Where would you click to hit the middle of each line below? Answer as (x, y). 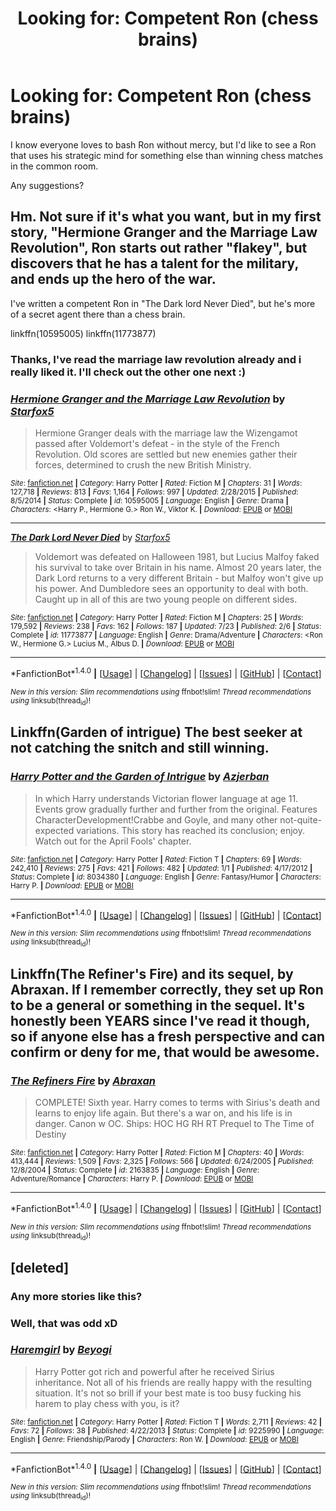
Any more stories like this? (76, 1296)
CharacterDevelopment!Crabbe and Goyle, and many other (156, 819)
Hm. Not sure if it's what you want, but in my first (166, 217)
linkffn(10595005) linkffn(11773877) (83, 333)
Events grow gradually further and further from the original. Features (176, 809)
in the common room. (54, 166)
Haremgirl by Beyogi (61, 1350)
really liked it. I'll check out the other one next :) (128, 372)
